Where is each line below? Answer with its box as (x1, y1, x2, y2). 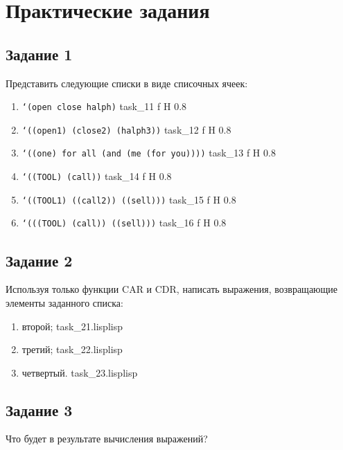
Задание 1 (6, 43, 73, 64)
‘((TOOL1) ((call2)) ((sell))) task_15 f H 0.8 (21, 192, 236, 206)
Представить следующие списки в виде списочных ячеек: (6, 75, 248, 90)
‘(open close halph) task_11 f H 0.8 (21, 99, 187, 114)
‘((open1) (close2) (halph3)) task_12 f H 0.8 (21, 122, 231, 136)
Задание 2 (6, 249, 73, 271)
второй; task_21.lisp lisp (21, 318, 123, 333)
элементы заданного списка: (6, 295, 123, 309)
